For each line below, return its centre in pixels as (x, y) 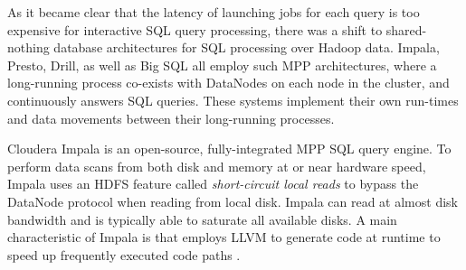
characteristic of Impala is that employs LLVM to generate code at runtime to (224, 237)
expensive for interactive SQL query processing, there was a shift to (195, 29)
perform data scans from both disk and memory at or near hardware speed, (217, 166)
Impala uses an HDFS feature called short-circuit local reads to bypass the (213, 184)
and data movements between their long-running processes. (171, 118)
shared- (406, 29)
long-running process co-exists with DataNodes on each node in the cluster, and (228, 83)
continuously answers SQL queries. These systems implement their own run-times (233, 100)
